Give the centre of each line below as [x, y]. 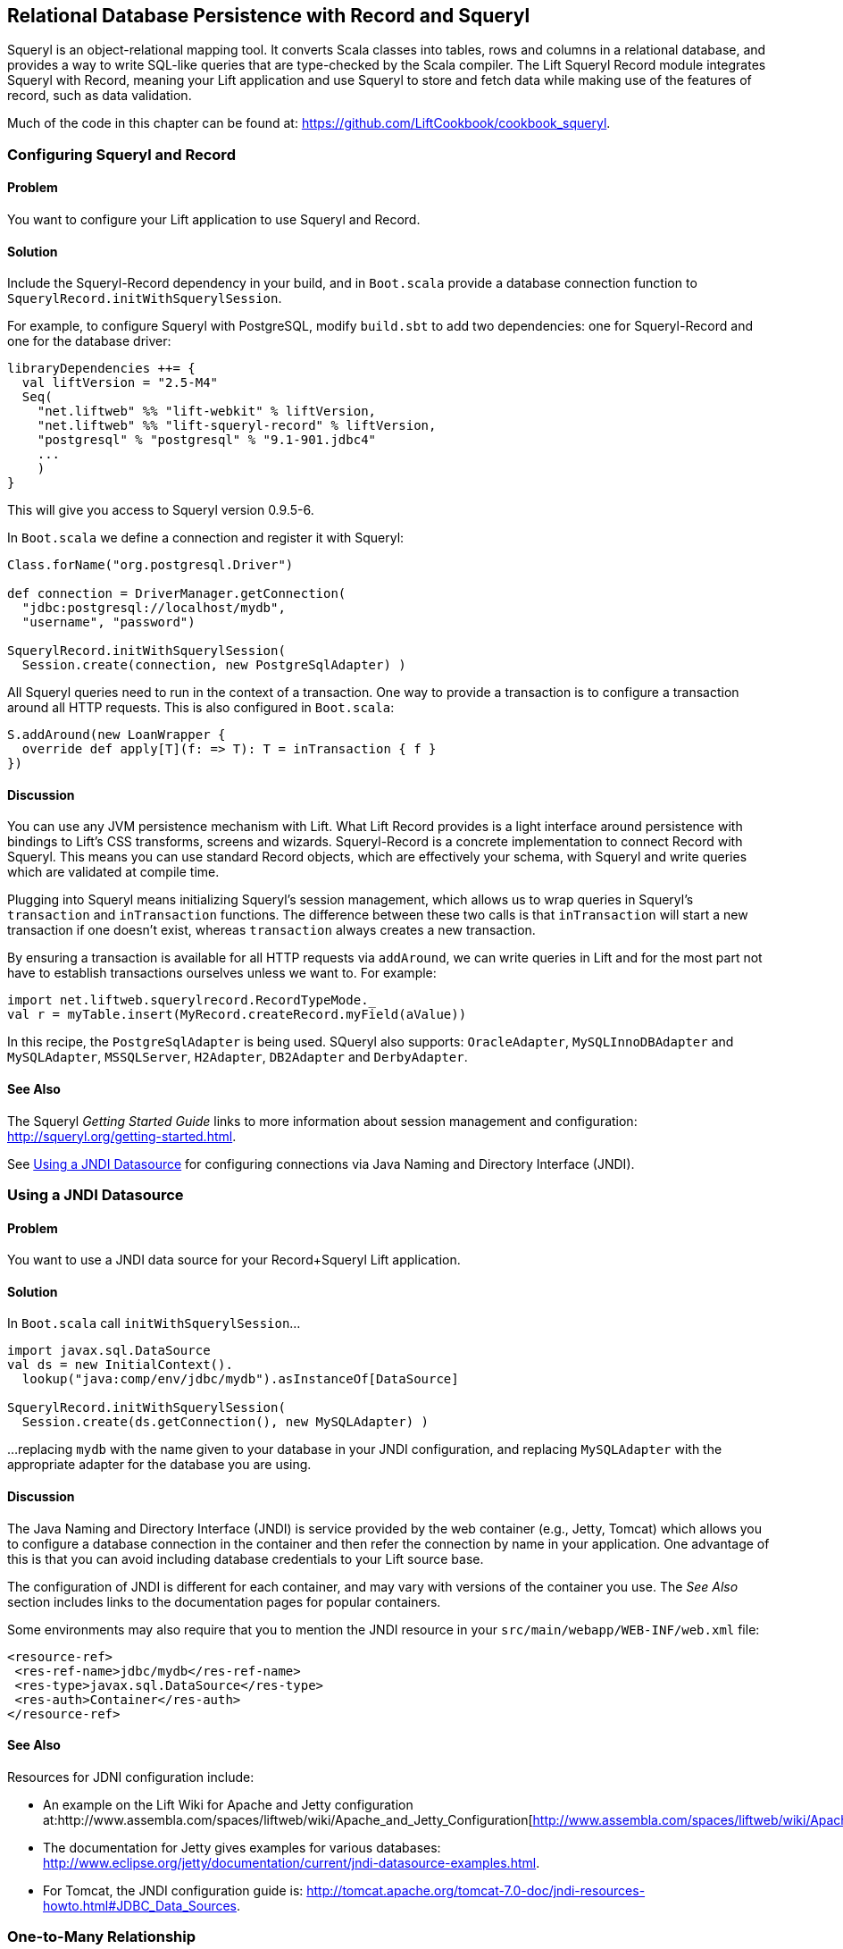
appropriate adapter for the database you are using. [159, 1465]
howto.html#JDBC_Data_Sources [140, 1905]
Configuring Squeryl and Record [121, 154]
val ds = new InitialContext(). [120, 1365]
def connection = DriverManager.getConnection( [177, 594]
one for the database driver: [89, 341]
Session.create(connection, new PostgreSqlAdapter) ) [214, 665]
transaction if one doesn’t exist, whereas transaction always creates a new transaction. [271, 930]
